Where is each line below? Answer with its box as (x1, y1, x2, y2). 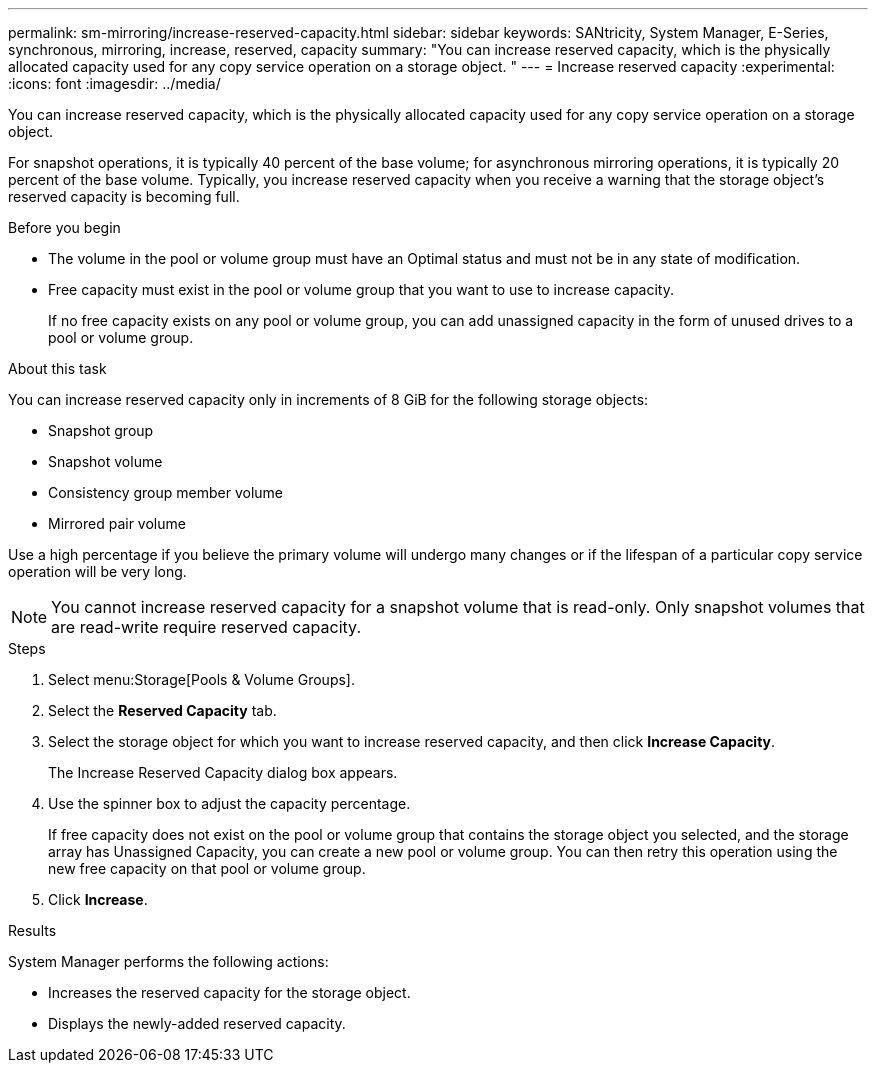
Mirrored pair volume (48, 515, 186, 532)
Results (8, 922, 57, 939)
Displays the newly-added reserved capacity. (48, 1015, 346, 1032)
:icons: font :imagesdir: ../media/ (8, 75, 221, 92)
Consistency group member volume (48, 484, 283, 501)
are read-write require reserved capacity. (51, 617, 361, 637)
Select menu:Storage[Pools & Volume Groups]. (48, 671, 355, 688)
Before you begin (8, 219, 121, 236)
